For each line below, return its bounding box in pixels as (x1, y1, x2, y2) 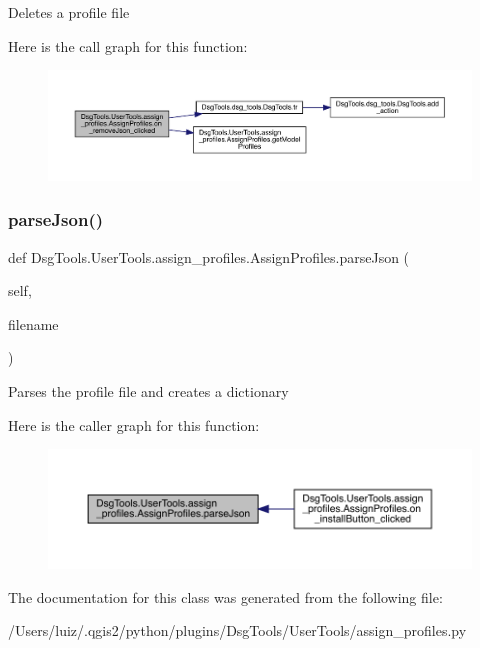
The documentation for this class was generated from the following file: (8, 586, 443, 607)
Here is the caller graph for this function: (8, 414, 260, 435)
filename (8, 313, 59, 334)
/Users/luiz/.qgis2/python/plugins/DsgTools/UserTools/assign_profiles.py (8, 620, 467, 641)
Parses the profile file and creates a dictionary (8, 381, 289, 402)
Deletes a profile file (8, 2, 130, 22)
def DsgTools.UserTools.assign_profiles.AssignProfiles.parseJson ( (8, 246, 410, 267)
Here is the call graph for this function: (8, 35, 248, 56)
